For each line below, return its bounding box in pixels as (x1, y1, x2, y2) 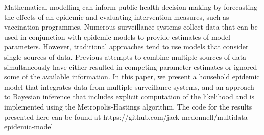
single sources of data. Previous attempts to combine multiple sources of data (4, 51, 247, 62)
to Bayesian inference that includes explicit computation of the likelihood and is (4, 91, 255, 102)
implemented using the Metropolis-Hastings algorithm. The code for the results (4, 101, 252, 112)
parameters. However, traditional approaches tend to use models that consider (4, 41, 249, 52)
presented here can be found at (4, 111, 101, 122)
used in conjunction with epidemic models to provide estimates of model (4, 31, 230, 42)
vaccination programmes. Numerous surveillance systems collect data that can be (4, 21, 258, 32)
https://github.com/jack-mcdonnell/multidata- (103, 111, 250, 122)
